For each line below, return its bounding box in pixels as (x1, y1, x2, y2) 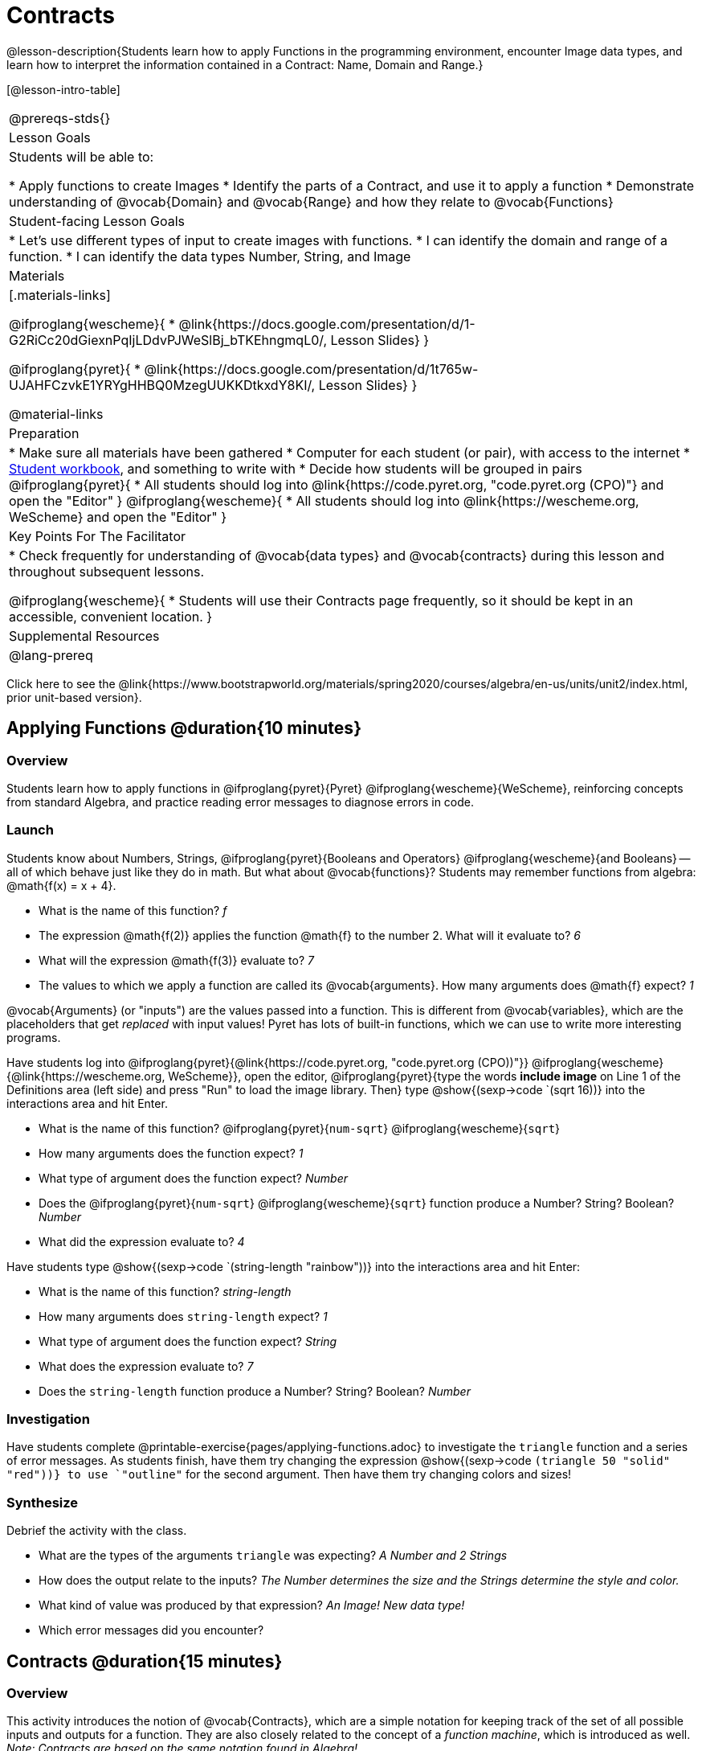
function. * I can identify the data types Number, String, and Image (9, 248, 411, 264)
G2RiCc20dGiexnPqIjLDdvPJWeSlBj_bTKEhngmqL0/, (9, 331, 328, 348)
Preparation (9, 424, 80, 441)
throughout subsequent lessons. (9, 563, 205, 580)
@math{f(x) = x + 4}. (6, 878, 116, 892)
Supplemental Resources (9, 627, 160, 644)
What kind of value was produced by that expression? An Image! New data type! (39, 1598, 465, 1613)
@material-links (9, 405, 104, 422)
